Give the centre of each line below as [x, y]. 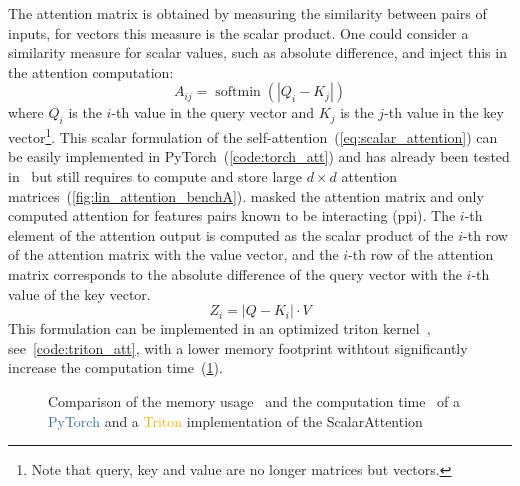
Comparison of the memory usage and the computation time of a [254, 400]
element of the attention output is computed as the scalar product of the [231, 234]
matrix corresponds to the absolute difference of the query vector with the [235, 273]
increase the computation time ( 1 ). [115, 367]
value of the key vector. [79, 293]
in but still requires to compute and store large [155, 176]
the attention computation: [91, 71]
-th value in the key [444, 112]
